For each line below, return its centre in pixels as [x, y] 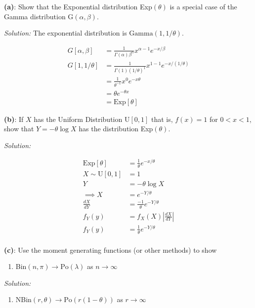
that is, [162, 119]
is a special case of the [203, 6]
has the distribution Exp [116, 129]
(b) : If [14, 119]
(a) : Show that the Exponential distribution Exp [78, 6]
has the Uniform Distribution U [82, 119]
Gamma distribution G [39, 16]
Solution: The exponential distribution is [65, 33]
